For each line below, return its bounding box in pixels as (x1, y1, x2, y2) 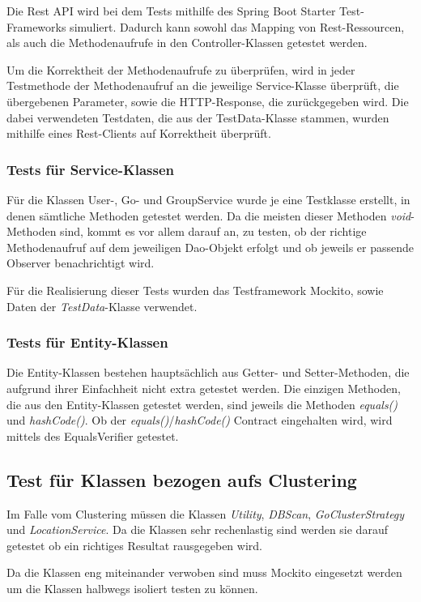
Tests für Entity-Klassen (6, 332, 168, 352)
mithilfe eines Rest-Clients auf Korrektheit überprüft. (6, 125, 271, 142)
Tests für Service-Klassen (6, 159, 175, 179)
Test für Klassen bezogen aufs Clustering (6, 467, 357, 492)
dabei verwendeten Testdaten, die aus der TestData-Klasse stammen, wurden (6, 109, 389, 126)
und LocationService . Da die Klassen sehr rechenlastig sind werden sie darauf (6, 521, 388, 538)
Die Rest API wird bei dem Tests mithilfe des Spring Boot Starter (6, 2, 336, 19)
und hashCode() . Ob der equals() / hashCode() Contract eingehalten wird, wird (6, 412, 393, 429)
